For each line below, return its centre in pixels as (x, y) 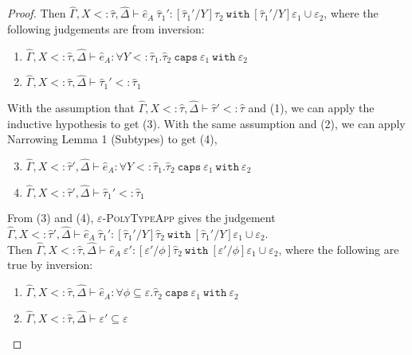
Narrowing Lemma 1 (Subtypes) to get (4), (112, 139)
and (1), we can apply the (311, 107)
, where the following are (339, 249)
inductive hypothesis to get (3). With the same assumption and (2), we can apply (206, 123)
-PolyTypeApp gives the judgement (189, 218)
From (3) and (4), (51, 218)
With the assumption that (71, 107)
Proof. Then (37, 13)
